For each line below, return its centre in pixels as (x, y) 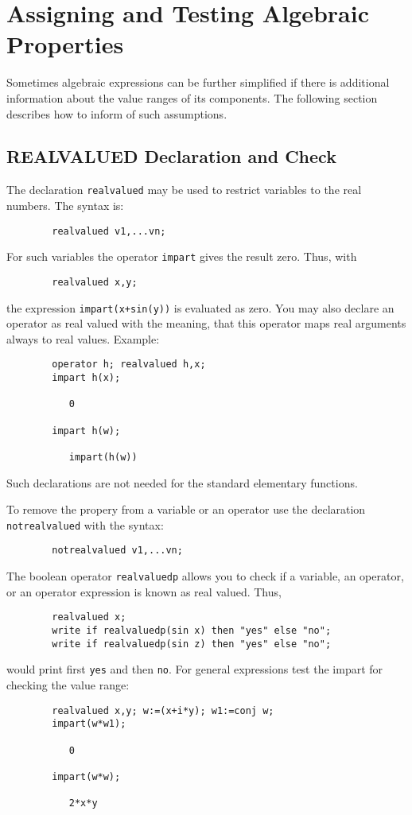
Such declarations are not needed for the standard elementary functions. (182, 482)
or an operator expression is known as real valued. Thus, (144, 591)
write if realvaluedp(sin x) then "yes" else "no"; (192, 631)
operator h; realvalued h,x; (129, 365)
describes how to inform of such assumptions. (117, 113)
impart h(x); (86, 378)
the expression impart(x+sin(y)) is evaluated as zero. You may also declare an (200, 307)
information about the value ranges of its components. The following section (192, 97)
